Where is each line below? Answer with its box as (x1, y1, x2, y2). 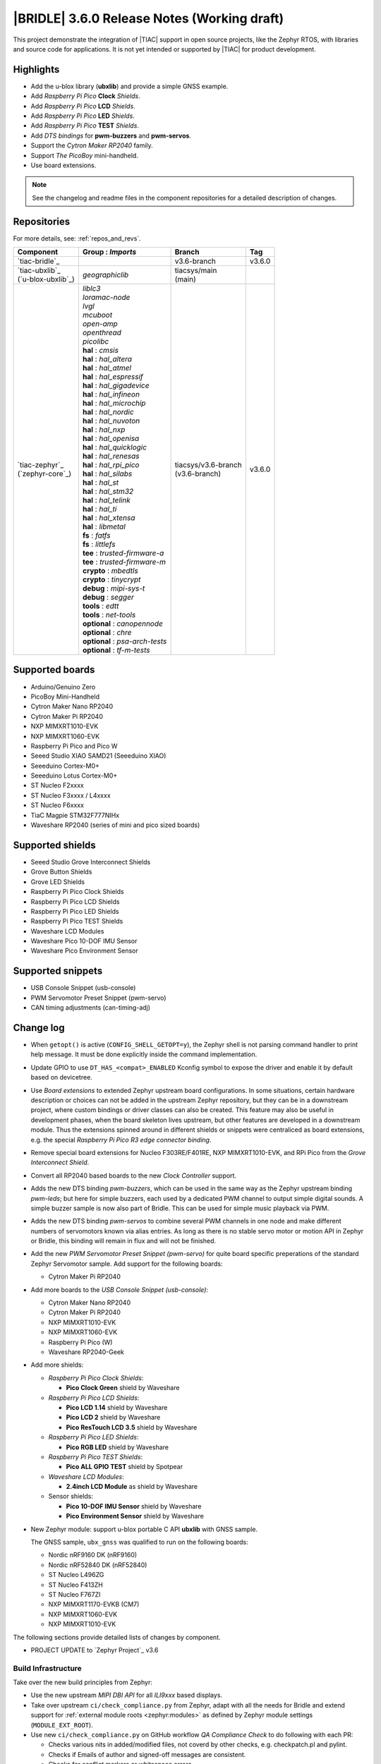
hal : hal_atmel (82, 363, 132, 373)
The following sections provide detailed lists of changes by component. (13, 1633, 222, 1641)
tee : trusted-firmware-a (82, 548, 164, 558)
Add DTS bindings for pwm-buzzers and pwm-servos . (30, 131, 192, 140)
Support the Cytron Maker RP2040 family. (30, 141, 153, 150)
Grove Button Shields (30, 868, 92, 876)
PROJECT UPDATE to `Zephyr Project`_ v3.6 (30, 1645, 159, 1654)
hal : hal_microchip (82, 399, 146, 409)
